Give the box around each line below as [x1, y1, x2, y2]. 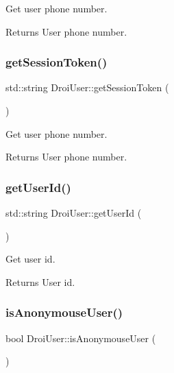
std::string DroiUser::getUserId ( [5, 206, 142, 219]
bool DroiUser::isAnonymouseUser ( [5, 330, 156, 345]
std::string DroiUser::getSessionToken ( [5, 80, 169, 95]
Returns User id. [5, 274, 75, 289]
